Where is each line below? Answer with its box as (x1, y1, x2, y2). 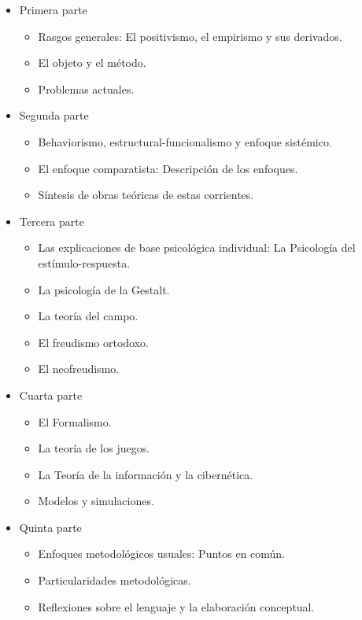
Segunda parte (19, 107, 89, 124)
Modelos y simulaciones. (38, 493, 154, 509)
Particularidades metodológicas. (38, 572, 191, 589)
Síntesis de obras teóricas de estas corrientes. (38, 186, 254, 203)
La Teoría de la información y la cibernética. (38, 466, 253, 482)
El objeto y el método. (38, 54, 146, 71)
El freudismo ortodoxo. (38, 334, 149, 350)
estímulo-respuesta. (38, 254, 131, 271)
